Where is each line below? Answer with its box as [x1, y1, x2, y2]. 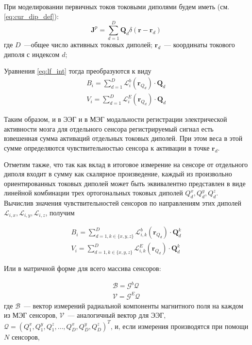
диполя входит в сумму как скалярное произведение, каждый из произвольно [4, 169, 232, 179]
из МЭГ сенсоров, [4, 310, 57, 320]
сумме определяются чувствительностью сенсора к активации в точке [4, 142, 210, 153]
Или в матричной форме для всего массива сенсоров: [4, 263, 161, 273]
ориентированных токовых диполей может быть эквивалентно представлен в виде [4, 178, 246, 188]
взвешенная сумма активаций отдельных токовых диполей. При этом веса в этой [4, 133, 243, 143]
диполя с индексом [4, 49, 60, 59]
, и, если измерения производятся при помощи [110, 321, 249, 331]
